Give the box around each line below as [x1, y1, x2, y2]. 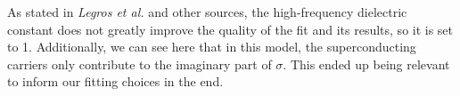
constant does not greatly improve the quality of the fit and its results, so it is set [7, 20, 454, 38]
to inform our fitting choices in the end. [7, 72, 224, 91]
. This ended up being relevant [283, 54, 450, 73]
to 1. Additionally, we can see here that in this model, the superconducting [7, 37, 416, 56]
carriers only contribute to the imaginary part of [7, 54, 272, 73]
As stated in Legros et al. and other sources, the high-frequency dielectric [7, 3, 407, 20]
